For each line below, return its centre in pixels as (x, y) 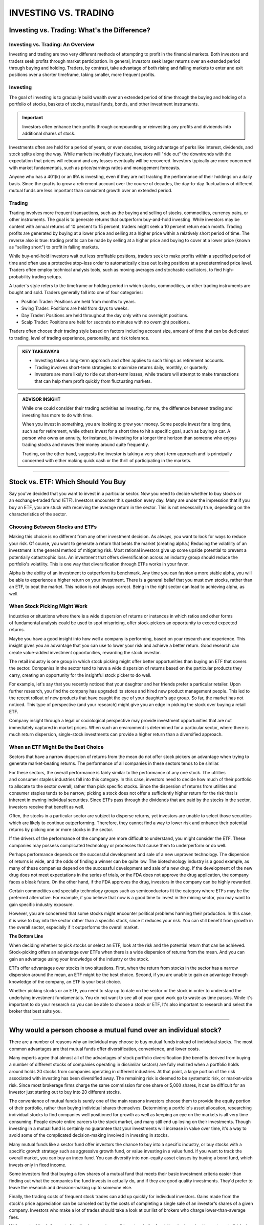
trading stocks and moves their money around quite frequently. (86, 445)
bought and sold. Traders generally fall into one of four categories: (76, 293)
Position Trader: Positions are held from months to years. (79, 301)
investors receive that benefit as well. (47, 807)
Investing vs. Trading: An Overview (52, 44)
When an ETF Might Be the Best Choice (56, 747)
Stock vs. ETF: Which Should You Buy (67, 482)
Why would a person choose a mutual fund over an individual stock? (115, 1030)
